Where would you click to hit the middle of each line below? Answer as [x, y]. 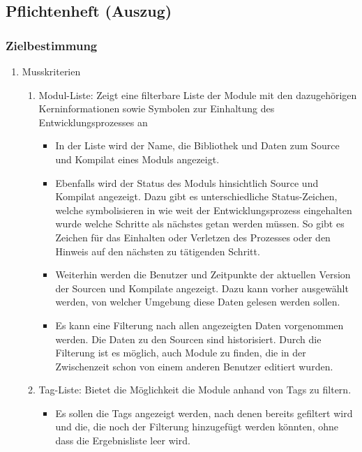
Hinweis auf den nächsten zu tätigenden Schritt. [158, 251]
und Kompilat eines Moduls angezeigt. [137, 159]
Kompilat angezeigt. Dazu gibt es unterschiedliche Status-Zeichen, [196, 196]
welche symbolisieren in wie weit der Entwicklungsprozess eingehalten [204, 210]
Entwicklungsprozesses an [93, 122]
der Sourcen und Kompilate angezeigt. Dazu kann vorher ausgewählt [202, 288]
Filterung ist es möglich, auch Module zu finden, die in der [181, 353]
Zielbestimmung [52, 45]
